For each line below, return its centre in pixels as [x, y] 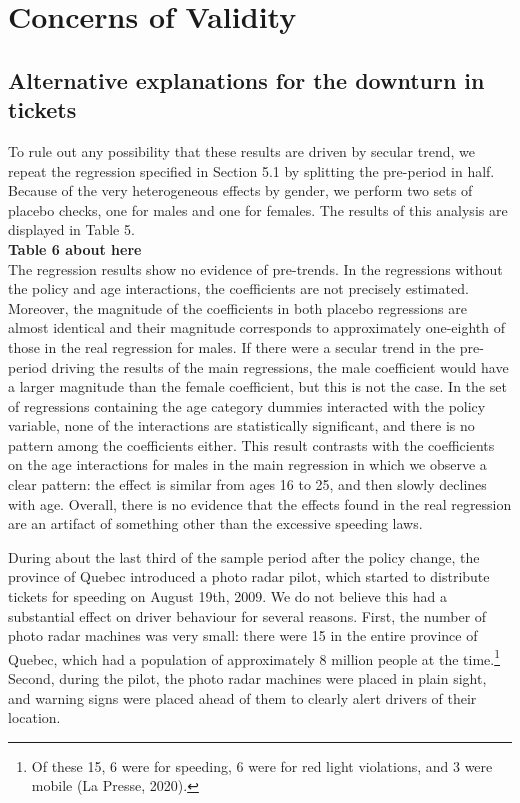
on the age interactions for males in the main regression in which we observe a [247, 464]
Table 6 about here [75, 248]
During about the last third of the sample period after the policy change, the [244, 556]
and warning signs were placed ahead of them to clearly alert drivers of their [242, 697]
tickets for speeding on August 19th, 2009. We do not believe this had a [228, 596]
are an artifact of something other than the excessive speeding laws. [215, 523]
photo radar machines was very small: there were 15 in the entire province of [243, 635]
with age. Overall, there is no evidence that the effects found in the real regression [260, 503]
